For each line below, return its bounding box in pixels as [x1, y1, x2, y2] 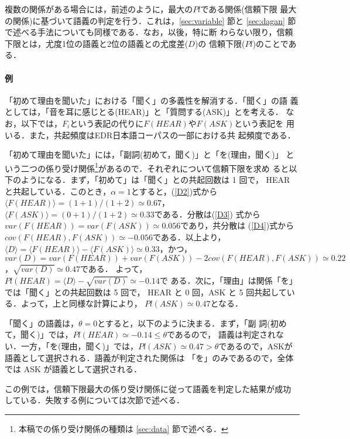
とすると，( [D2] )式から [131, 185, 218, 197]
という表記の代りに [70, 117, 144, 129]
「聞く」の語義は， [5, 317, 78, 329]
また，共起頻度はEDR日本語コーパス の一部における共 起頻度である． [29, 128, 296, 141]
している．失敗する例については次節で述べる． [5, 394, 184, 406]
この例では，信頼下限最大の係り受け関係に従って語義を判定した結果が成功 [5, 382, 291, 394]
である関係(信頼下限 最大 [200, 3, 297, 15]
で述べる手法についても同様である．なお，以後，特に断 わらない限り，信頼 [5, 26, 293, 38]
